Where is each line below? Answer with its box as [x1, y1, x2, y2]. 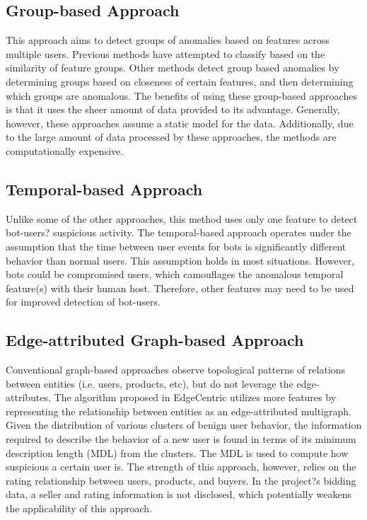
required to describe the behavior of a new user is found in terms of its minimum [6, 432, 356, 446]
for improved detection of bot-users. [6, 294, 161, 309]
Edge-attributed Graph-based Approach [6, 329, 304, 351]
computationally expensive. [6, 143, 124, 158]
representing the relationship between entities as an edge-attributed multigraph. [6, 403, 351, 418]
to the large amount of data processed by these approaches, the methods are [6, 129, 337, 144]
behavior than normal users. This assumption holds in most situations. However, [6, 253, 355, 267]
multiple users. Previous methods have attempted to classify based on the [6, 46, 325, 61]
